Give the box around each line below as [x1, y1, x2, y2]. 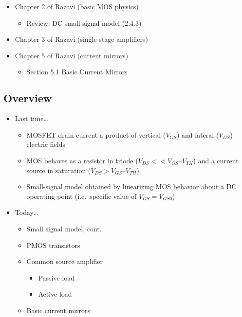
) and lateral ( [176, 129, 219, 140]
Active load [38, 289, 72, 299]
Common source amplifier [26, 256, 103, 266]
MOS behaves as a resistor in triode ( [26, 155, 138, 165]
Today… [15, 207, 38, 217]
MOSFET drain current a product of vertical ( [26, 129, 166, 140]
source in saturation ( [26, 165, 91, 175]
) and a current [193, 155, 239, 165]
